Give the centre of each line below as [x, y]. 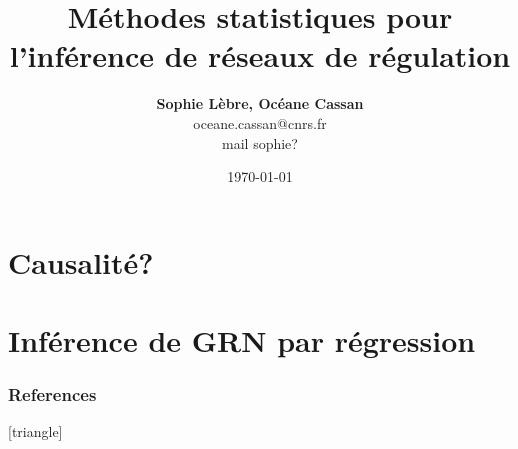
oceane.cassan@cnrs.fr [260, 122]
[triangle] [35, 431]
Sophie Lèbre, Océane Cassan [260, 103]
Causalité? [81, 261]
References [52, 394]
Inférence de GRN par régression [242, 340]
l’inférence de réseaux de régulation [260, 55]
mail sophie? [260, 142]
